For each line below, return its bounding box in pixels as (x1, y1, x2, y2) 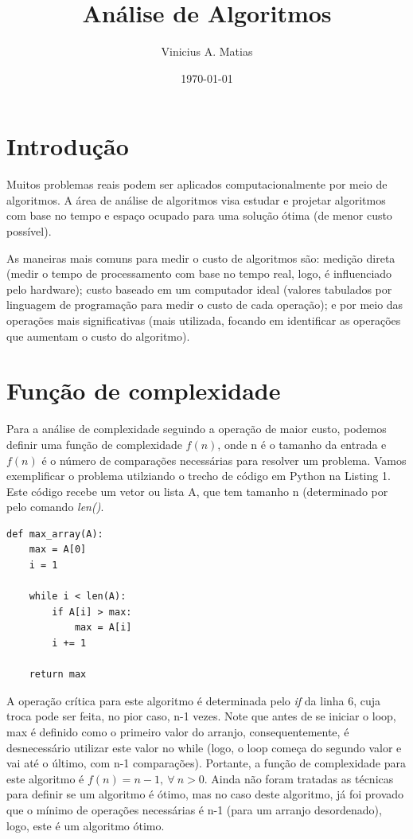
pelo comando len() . (6, 498, 104, 515)
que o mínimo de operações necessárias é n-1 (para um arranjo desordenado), (6, 801, 382, 818)
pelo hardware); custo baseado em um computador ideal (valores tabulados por (6, 280, 392, 297)
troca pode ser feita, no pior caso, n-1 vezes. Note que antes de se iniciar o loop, (6, 708, 396, 724)
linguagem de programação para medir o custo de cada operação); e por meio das (6, 296, 403, 313)
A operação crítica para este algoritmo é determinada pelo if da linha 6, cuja (6, 692, 381, 708)
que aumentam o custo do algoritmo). (6, 327, 190, 344)
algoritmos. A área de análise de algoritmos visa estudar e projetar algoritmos (6, 191, 386, 208)
